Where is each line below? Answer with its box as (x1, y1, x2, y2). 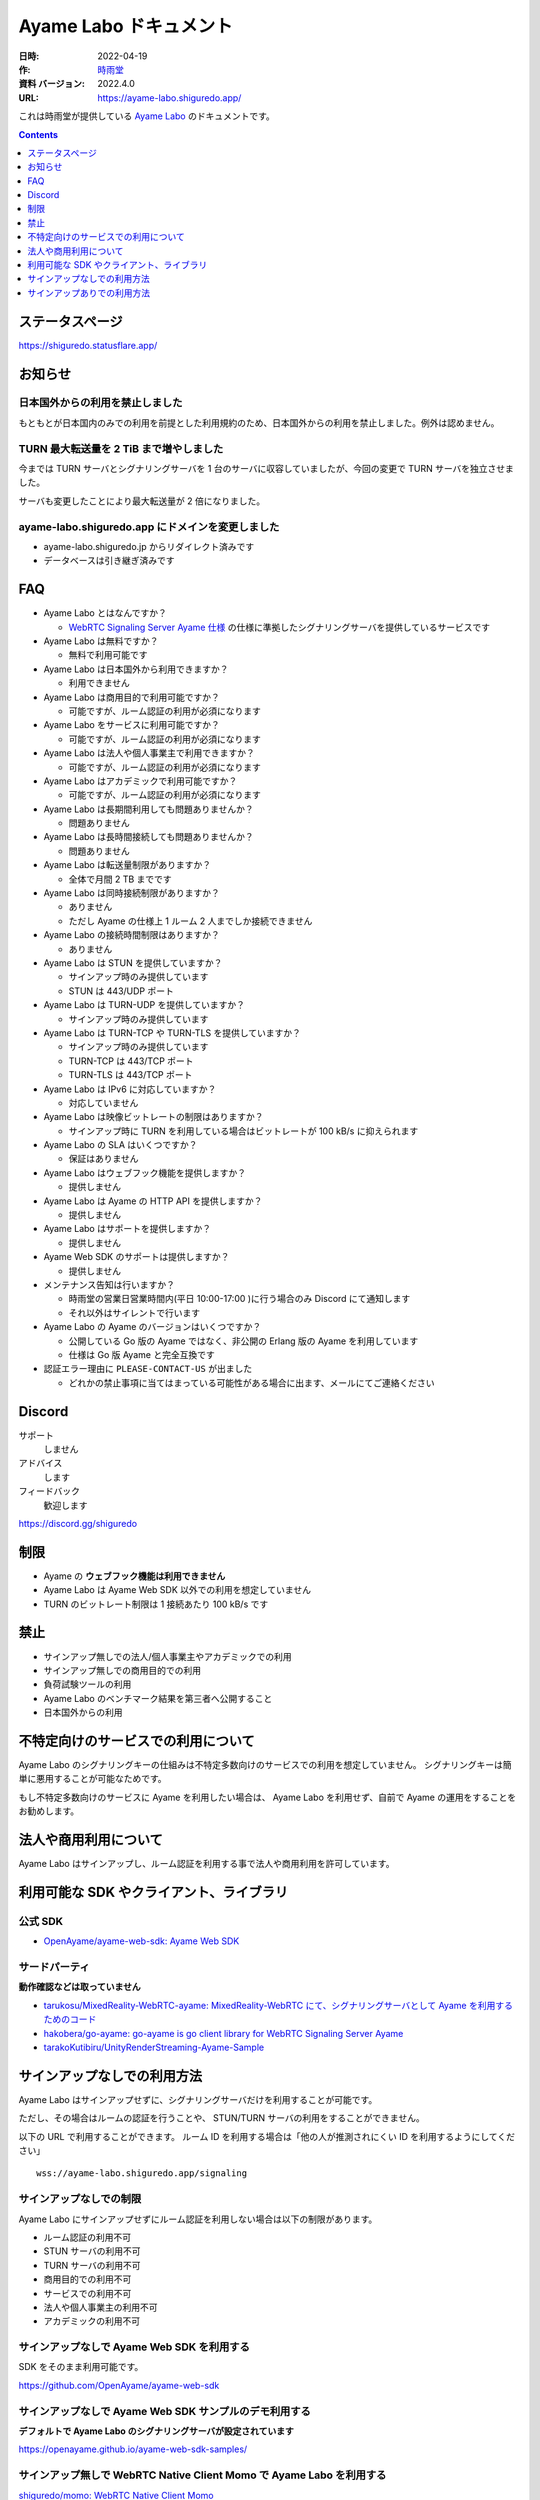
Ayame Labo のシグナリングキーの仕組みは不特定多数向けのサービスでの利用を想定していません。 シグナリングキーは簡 (18, 1759, 512, 1771)
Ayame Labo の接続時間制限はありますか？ (43, 929, 220, 941)
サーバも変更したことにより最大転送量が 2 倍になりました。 (18, 495, 265, 507)
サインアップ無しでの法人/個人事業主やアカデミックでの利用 (43, 1650, 292, 1662)
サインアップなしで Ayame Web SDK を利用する (18, 2340, 250, 2354)
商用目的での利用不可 (43, 2273, 132, 2285)
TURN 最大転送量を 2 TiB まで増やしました (18, 441, 224, 455)
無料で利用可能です (68, 649, 148, 661)
